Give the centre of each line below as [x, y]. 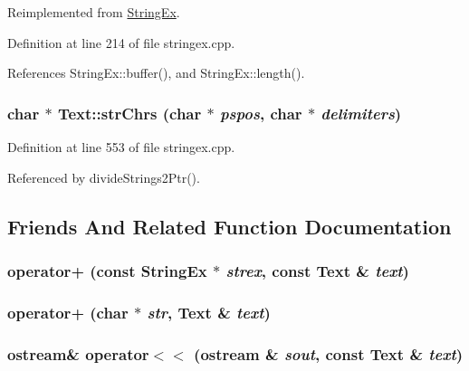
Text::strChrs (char [129, 113]
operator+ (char [68, 312]
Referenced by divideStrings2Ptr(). [104, 177]
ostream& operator [78, 353]
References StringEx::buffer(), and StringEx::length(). [156, 73]
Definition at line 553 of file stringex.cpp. [121, 147]
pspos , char [261, 113]
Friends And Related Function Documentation [230, 226]
